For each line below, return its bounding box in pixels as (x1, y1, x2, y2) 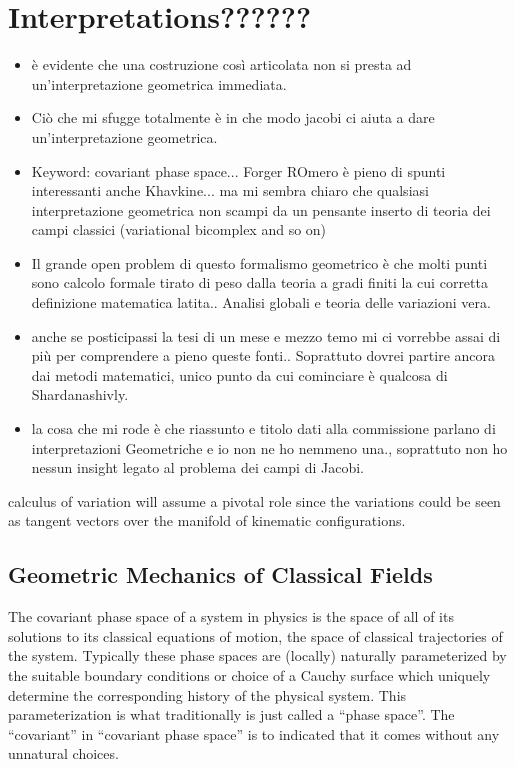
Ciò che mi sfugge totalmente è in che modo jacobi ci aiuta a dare (31, 107, 435, 128)
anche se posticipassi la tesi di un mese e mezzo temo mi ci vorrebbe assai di (31, 325, 501, 346)
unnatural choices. (8, 743, 119, 764)
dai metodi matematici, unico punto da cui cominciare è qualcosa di (31, 364, 448, 385)
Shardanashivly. (31, 384, 129, 405)
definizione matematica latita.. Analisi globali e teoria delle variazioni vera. (31, 292, 491, 313)
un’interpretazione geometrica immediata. (31, 73, 287, 94)
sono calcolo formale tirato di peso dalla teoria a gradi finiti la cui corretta (31, 272, 488, 293)
